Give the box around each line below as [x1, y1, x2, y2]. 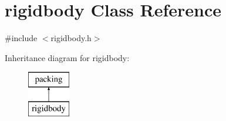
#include [5, 32, 38, 44]
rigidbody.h [50, 32, 92, 44]
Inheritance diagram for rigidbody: [5, 51, 130, 63]
